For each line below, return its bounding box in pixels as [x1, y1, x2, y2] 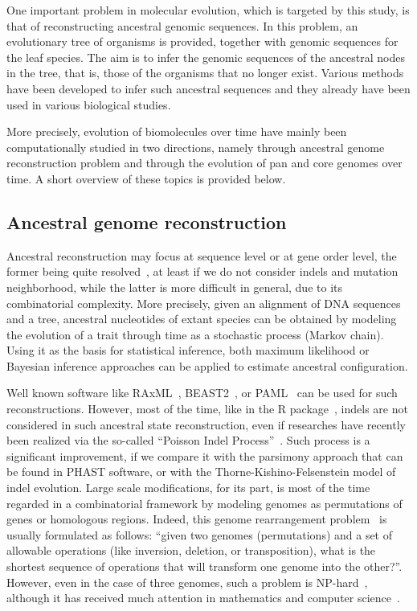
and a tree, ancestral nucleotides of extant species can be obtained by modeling [6, 310, 397, 327]
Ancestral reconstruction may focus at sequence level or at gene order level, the [6, 247, 397, 264]
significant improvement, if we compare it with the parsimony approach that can [6, 447, 403, 464]
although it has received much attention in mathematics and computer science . [6, 589, 400, 606]
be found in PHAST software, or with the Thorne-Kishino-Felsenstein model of [6, 463, 396, 480]
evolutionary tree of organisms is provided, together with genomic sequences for [6, 33, 399, 50]
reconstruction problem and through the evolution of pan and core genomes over [6, 154, 403, 171]
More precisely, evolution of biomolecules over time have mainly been [6, 123, 347, 140]
